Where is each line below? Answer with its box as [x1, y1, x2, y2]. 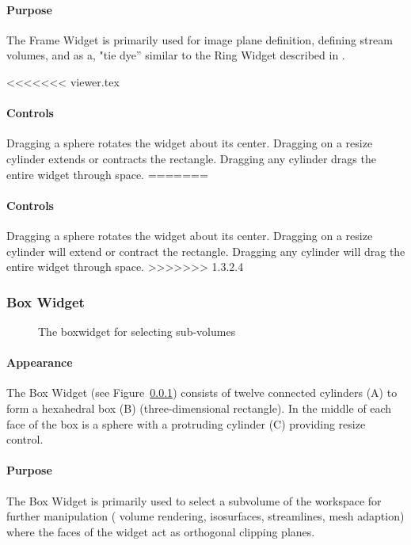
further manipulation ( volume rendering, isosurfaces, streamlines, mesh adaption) [6, 508, 405, 524]
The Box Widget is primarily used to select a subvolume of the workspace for [6, 492, 382, 509]
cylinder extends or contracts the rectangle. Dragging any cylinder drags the [6, 150, 376, 166]
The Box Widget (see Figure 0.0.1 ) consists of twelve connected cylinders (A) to [6, 384, 398, 401]
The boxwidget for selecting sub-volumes [38, 322, 236, 339]
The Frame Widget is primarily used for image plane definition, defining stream [6, 31, 393, 48]
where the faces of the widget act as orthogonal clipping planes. [6, 523, 315, 539]
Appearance [6, 354, 73, 371]
